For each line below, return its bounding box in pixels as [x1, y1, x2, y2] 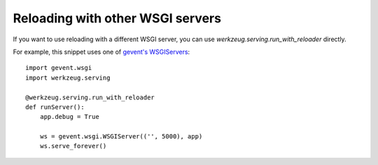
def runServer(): [25, 103, 85, 111]
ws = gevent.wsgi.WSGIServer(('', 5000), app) [39, 133, 203, 141]
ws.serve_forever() [39, 142, 107, 150]
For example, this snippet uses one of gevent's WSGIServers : [13, 48, 190, 56]
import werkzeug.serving [25, 73, 111, 82]
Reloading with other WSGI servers [13, 10, 222, 26]
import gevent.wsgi [25, 64, 92, 72]
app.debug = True [39, 113, 99, 121]
